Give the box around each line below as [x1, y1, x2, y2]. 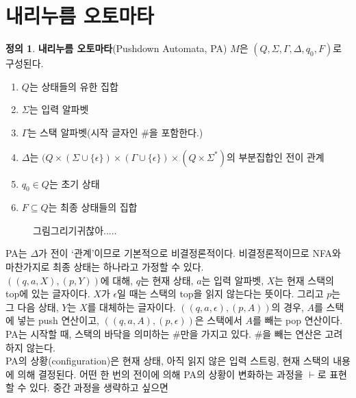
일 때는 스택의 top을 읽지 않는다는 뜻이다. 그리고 [117, 286, 324, 301]
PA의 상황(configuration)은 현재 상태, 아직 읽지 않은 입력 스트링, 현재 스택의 [5, 353, 330, 368]
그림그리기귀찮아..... [33, 223, 117, 237]
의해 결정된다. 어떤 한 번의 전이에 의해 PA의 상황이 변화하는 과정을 [17, 366, 303, 381]
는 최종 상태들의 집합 [48, 200, 138, 214]
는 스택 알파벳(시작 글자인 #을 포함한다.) [27, 125, 203, 139]
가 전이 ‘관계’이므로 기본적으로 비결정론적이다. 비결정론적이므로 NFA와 [38, 246, 341, 260]
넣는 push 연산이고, [17, 313, 99, 327]
